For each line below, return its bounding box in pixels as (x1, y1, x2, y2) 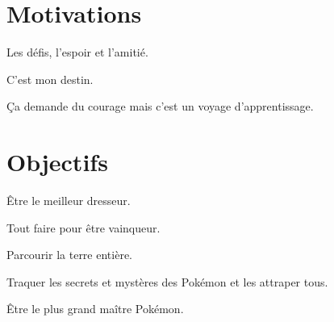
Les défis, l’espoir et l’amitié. (6, 44, 148, 61)
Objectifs (6, 145, 108, 178)
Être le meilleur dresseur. (6, 192, 131, 209)
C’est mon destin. (6, 70, 94, 87)
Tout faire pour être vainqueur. (6, 219, 161, 236)
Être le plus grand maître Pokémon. (6, 300, 184, 317)
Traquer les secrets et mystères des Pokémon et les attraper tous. (6, 273, 328, 290)
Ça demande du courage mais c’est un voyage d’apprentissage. (6, 98, 314, 115)
